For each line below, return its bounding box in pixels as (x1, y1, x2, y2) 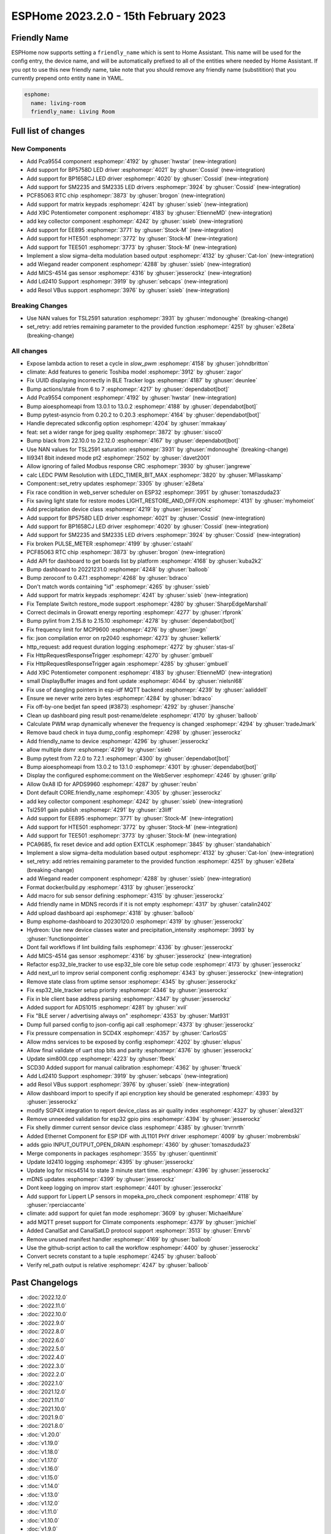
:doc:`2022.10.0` (26, 1311, 68, 1318)
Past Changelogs (11, 1277, 78, 1288)
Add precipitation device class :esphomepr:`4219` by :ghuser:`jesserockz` (26, 506, 213, 513)
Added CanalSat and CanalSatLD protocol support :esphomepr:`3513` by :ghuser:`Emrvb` (26, 1227, 253, 1235)
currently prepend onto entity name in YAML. (11, 74, 124, 82)
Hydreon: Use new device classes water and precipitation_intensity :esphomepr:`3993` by (26, 927, 254, 934)
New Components (11, 145, 67, 153)
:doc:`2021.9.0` (26, 1414, 65, 1421)
